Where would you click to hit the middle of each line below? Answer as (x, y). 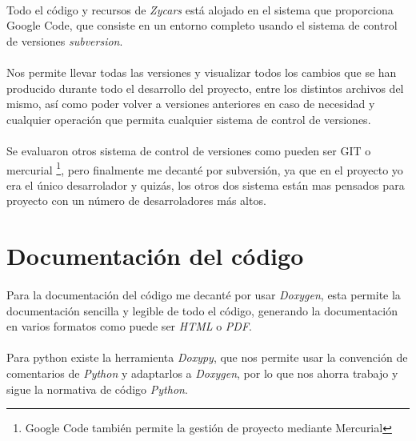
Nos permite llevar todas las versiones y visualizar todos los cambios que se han (202, 72)
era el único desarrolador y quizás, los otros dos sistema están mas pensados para (206, 184)
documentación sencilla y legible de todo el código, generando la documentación (202, 310)
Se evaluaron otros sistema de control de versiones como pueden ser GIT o (189, 150)
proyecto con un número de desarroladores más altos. (136, 200)
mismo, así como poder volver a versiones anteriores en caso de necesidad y (191, 104)
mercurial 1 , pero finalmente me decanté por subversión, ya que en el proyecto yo (205, 168)
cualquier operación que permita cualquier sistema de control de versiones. (189, 119)
